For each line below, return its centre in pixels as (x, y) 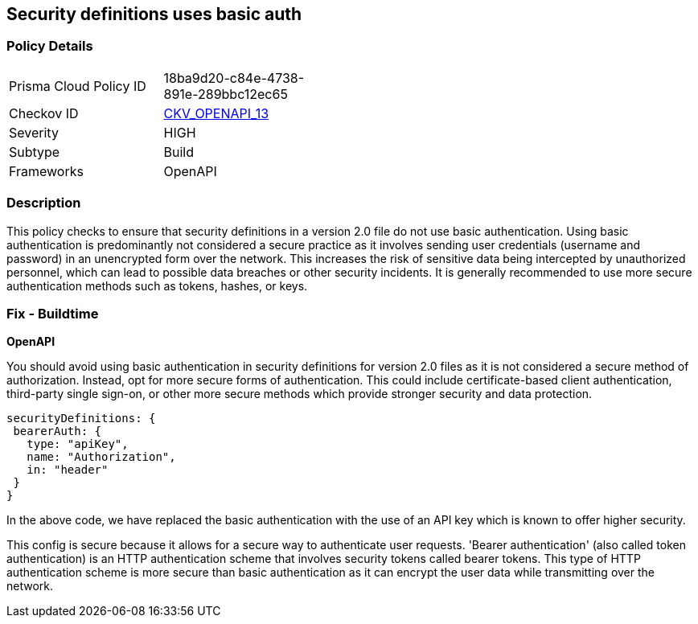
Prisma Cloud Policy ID (78, 86)
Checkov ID (44, 113)
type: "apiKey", (78, 444)
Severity (34, 132)
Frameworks (46, 171)
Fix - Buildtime (53, 313)
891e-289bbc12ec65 (226, 94)
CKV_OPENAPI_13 (216, 113)
